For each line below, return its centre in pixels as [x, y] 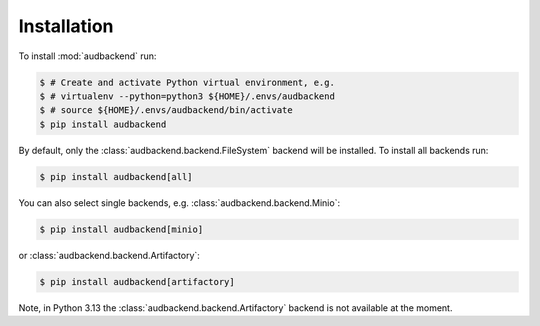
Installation [66, 26]
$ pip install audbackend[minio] [121, 229]
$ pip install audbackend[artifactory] [137, 281]
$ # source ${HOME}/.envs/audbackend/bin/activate [166, 110]
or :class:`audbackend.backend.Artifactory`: [109, 255]
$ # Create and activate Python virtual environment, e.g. [187, 82]
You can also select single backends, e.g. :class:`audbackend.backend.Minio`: [179, 202]
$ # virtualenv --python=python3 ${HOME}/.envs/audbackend [187, 96]
